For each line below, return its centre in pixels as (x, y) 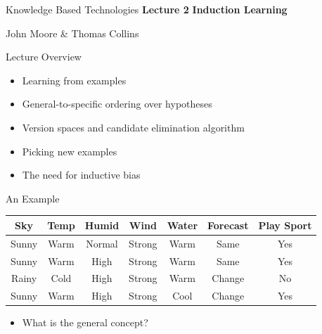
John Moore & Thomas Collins (72, 33)
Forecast (228, 225)
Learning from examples (74, 80)
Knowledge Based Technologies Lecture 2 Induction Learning (147, 9)
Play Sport (285, 225)
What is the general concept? (85, 322)
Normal (102, 243)
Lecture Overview (44, 57)
